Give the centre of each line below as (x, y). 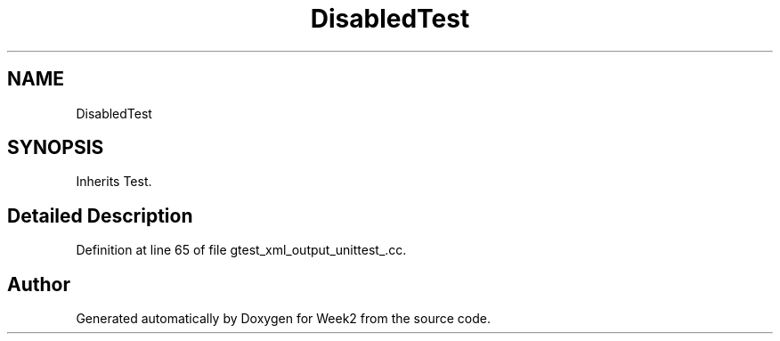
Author (39, 284)
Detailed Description (100, 215)
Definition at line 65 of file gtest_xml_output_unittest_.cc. (241, 250)
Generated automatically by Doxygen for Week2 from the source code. (283, 319)
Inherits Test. (114, 182)
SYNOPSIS (56, 148)
